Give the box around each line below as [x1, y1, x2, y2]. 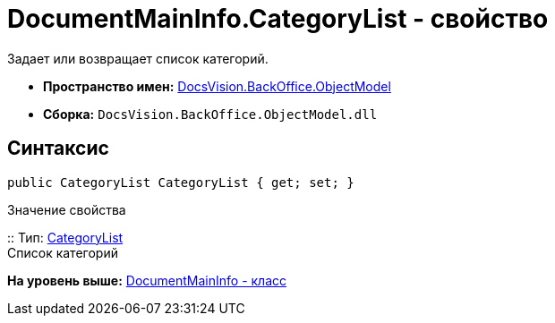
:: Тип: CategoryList [7, 229, 124, 245]
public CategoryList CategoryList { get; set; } [7, 174, 354, 190]
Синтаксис [7, 137, 109, 160]
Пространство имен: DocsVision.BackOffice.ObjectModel [43, 78, 391, 94]
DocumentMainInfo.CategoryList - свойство [7, 4, 549, 34]
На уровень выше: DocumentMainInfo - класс [7, 272, 287, 288]
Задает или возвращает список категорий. [7, 50, 269, 66]
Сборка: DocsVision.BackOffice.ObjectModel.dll [43, 106, 378, 122]
